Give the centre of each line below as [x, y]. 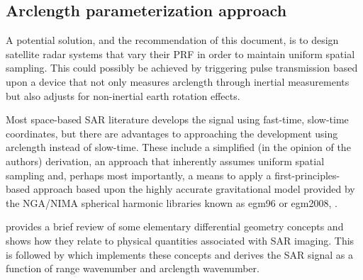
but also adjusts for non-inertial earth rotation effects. [123, 95]
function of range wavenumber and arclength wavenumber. [133, 268]
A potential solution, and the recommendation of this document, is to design [172, 40]
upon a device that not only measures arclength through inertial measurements [178, 81]
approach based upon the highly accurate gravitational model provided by [194, 189]
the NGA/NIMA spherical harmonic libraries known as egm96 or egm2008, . [172, 202]
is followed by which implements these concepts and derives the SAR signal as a [179, 254]
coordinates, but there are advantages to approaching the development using [172, 133]
